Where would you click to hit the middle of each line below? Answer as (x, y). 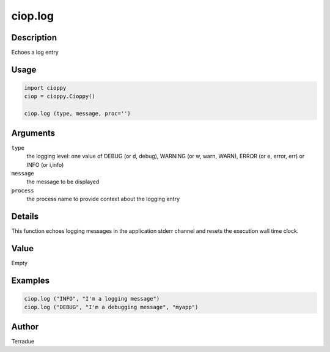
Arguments (33, 133)
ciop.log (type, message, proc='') (77, 114)
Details (25, 216)
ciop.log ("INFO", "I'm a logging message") (92, 299)
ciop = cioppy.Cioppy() (60, 97)
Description (34, 38)
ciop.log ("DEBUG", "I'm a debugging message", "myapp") (111, 307)
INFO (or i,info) (45, 164)
